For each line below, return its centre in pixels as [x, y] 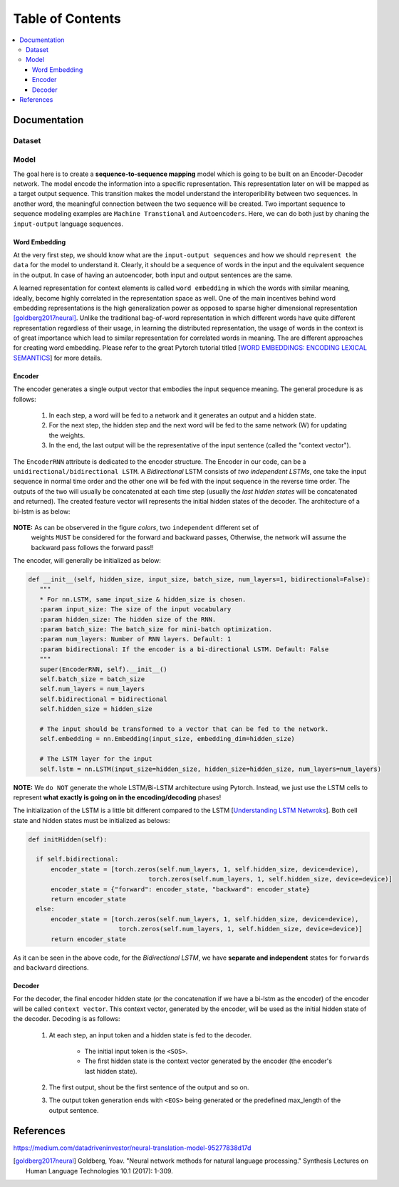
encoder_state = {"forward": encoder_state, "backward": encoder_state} [180, 889]
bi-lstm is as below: [42, 511]
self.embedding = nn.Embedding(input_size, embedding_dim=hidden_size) [167, 739]
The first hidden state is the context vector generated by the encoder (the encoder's [208, 1061]
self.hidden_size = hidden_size [96, 709]
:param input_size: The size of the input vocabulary [135, 610]
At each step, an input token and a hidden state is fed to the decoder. [150, 1035]
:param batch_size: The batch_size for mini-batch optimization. [156, 629]
